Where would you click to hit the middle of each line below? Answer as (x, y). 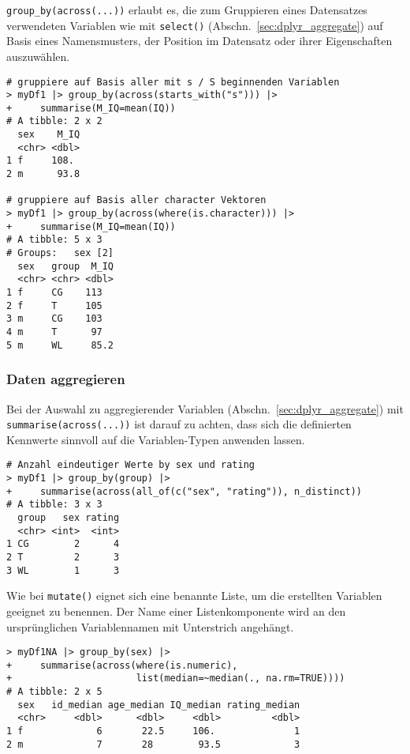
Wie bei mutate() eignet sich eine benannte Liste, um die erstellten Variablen (194, 596)
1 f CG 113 (54, 292)
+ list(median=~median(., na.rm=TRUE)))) (176, 679)
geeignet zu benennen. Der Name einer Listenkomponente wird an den (176, 611)
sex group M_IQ (66, 266)
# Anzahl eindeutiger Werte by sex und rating (130, 465)
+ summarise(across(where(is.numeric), (122, 665)
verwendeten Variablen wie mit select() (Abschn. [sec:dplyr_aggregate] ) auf (195, 25)
